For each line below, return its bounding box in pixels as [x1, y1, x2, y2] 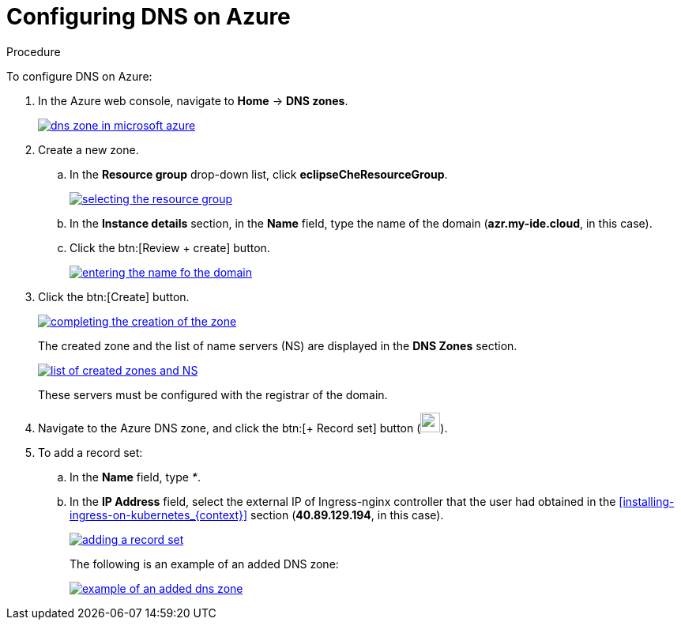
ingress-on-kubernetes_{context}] [70, 507, 248, 522]
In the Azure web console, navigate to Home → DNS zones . [38, 93, 348, 107]
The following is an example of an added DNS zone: [70, 556, 339, 571]
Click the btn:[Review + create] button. [70, 240, 270, 255]
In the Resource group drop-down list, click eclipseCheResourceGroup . [70, 167, 448, 181]
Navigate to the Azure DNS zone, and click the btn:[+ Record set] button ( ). [38, 420, 448, 435]
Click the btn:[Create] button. [38, 289, 190, 304]
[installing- [619, 494, 675, 508]
